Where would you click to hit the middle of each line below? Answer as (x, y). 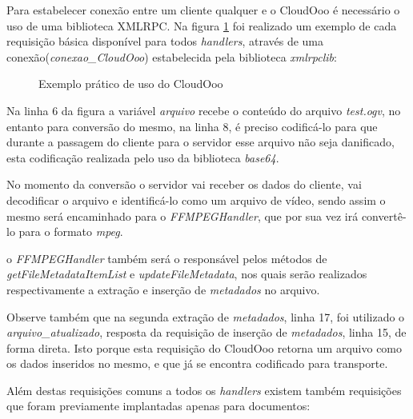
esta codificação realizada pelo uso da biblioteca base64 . (143, 157)
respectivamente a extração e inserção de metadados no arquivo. (163, 289)
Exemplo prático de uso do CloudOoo (131, 84)
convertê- (384, 215)
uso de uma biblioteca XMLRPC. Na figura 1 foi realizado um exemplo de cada (202, 25)
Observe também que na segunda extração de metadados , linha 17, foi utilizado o (206, 316)
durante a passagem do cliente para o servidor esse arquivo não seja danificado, (200, 142)
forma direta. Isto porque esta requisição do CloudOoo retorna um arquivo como (204, 347)
